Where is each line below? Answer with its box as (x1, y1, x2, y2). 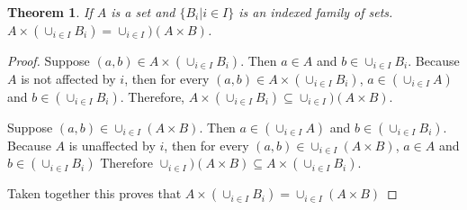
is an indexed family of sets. (238, 3, 393, 21)
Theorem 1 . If (7, 3, 93, 21)
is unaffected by (68, 135, 156, 154)
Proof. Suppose (7, 50, 90, 69)
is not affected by (21, 68, 116, 87)
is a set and (111, 3, 175, 21)
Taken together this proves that (7, 184, 182, 203)
